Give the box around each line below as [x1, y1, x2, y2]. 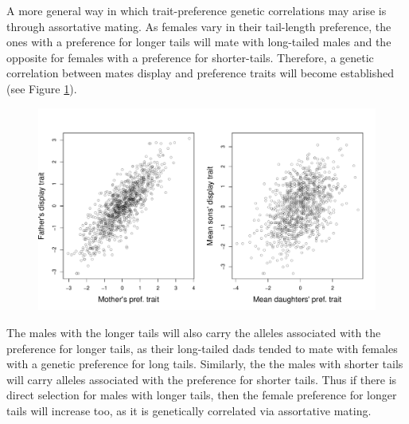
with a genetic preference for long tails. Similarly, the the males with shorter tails [6, 355, 403, 372]
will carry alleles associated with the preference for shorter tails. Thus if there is [6, 371, 397, 387]
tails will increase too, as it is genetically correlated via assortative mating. [6, 402, 372, 418]
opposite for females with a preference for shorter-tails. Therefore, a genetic [6, 49, 374, 65]
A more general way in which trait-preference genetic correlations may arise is [6, 2, 387, 18]
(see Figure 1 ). [6, 80, 77, 96]
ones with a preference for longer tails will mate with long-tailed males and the [6, 33, 391, 50]
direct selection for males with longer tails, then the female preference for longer [6, 387, 397, 403]
